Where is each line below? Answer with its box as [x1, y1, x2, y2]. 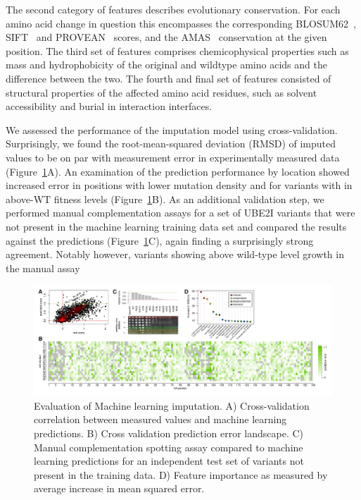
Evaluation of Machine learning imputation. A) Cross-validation [34, 398, 310, 413]
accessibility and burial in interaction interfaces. [6, 99, 213, 114]
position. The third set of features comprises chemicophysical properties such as [6, 43, 349, 58]
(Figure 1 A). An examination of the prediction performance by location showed [6, 164, 350, 178]
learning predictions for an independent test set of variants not [34, 453, 304, 468]
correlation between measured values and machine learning [34, 412, 287, 427]
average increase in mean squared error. [34, 481, 205, 496]
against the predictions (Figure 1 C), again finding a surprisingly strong [6, 233, 314, 248]
